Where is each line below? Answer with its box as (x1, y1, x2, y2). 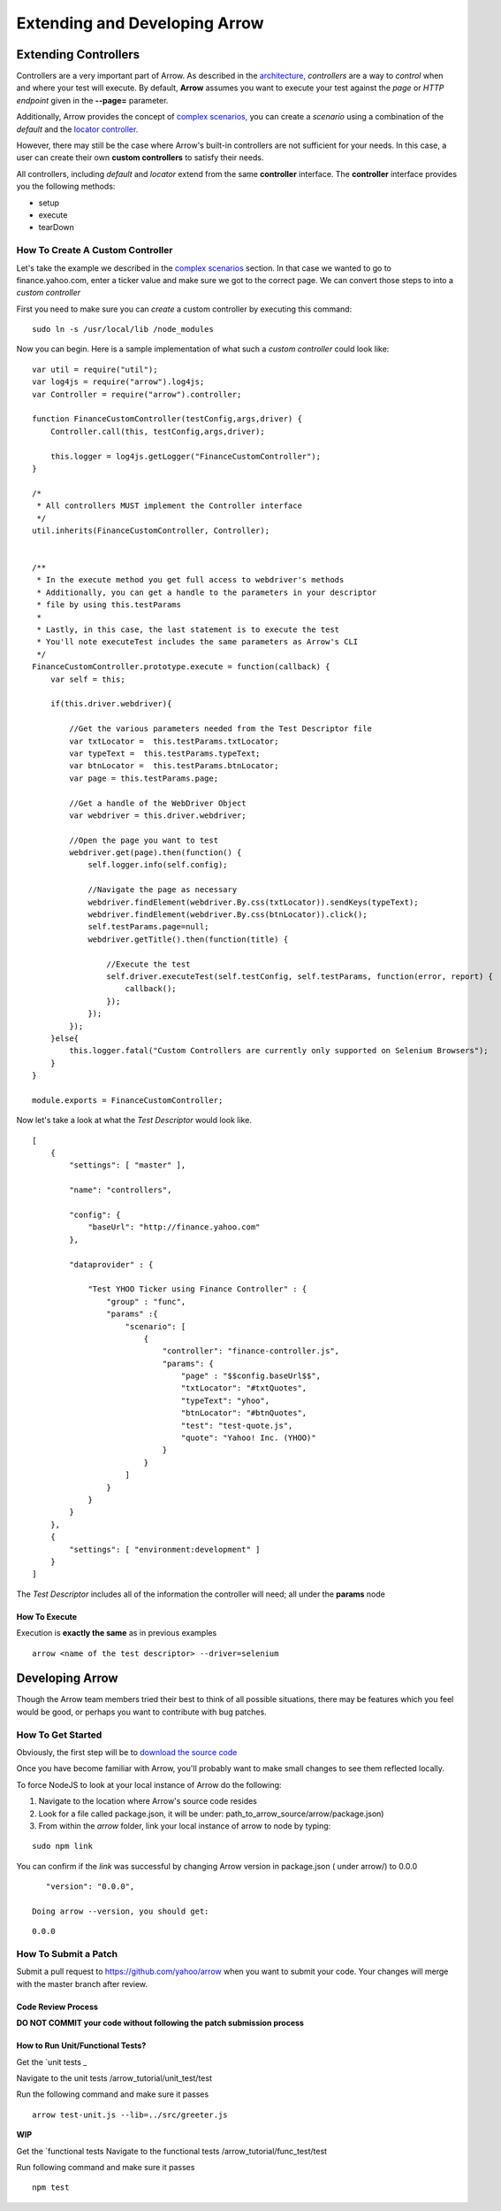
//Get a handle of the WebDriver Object (69, 797, 247, 808)
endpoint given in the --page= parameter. (16, 95, 169, 105)
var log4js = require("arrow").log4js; (32, 377, 205, 387)
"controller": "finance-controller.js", (162, 1346, 340, 1356)
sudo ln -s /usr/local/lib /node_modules (32, 324, 214, 335)
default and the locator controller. (16, 124, 139, 135)
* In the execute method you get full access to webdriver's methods (36, 575, 345, 585)
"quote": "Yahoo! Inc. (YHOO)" (180, 1433, 317, 1443)
